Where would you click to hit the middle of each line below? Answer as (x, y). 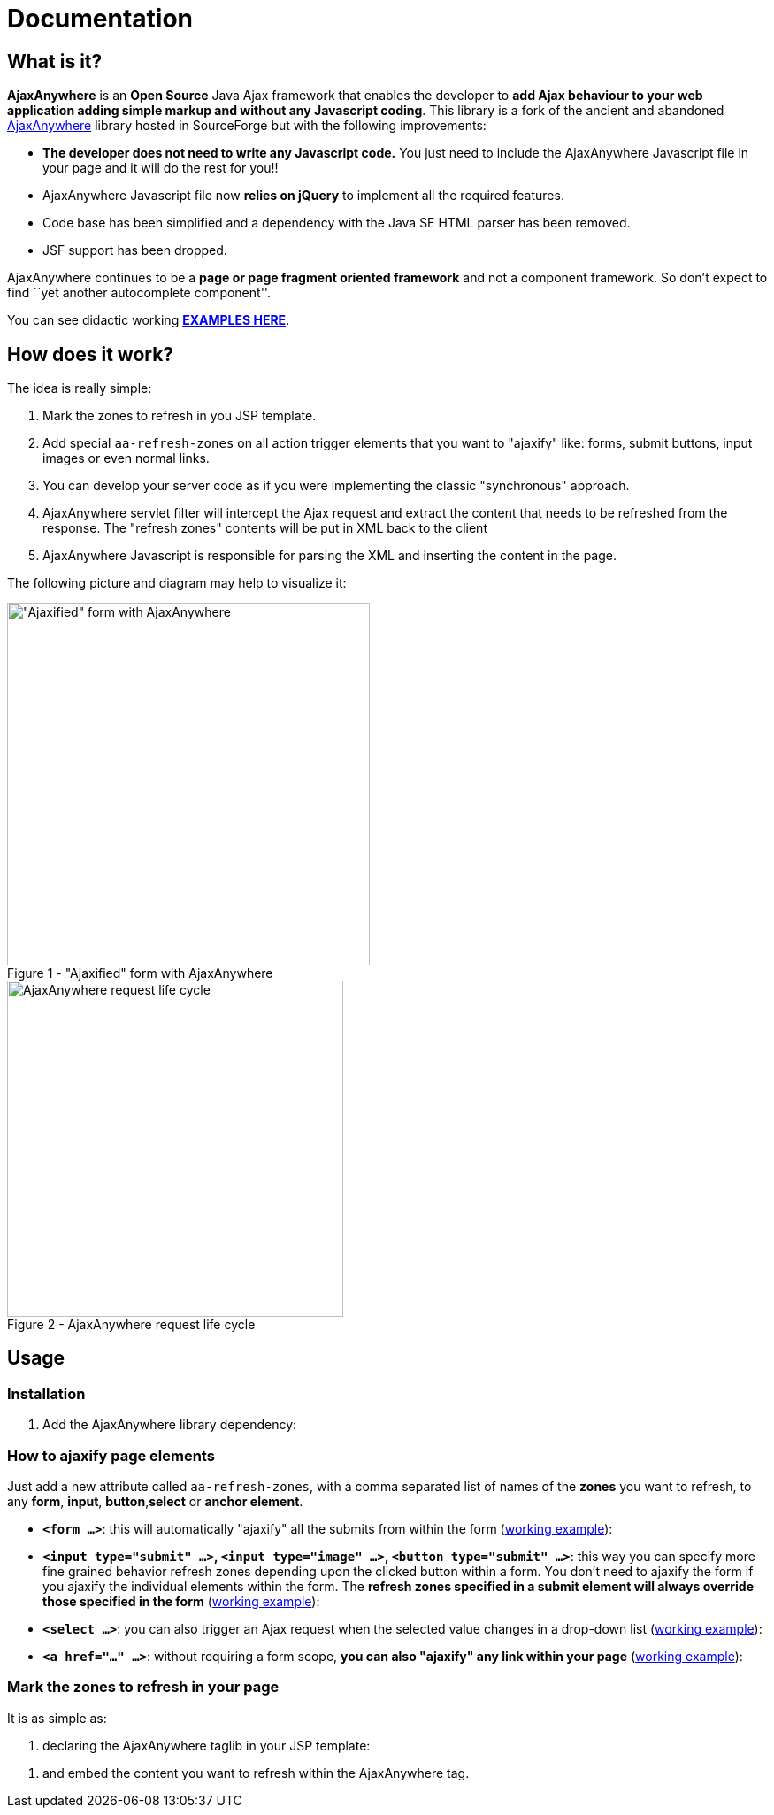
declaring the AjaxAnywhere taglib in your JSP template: (207, 1745)
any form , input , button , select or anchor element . (155, 1501)
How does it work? (91, 354)
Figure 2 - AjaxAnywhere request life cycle (131, 1325)
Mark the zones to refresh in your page (143, 1687)
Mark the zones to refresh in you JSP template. (180, 416)
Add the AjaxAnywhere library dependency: (170, 1425)
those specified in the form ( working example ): (181, 1601)
